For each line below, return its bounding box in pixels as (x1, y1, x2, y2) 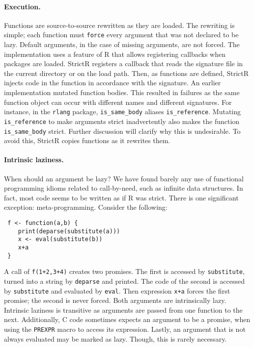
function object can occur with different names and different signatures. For (4, 97, 232, 107)
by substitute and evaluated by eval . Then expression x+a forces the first (4, 285, 230, 296)
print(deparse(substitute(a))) (18, 227, 120, 235)
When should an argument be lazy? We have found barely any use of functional (4, 173, 244, 183)
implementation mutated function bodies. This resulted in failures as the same (4, 87, 240, 98)
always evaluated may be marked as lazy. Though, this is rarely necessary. (4, 333, 227, 344)
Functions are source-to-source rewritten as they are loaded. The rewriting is (4, 20, 235, 30)
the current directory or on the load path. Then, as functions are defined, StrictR (4, 68, 249, 78)
